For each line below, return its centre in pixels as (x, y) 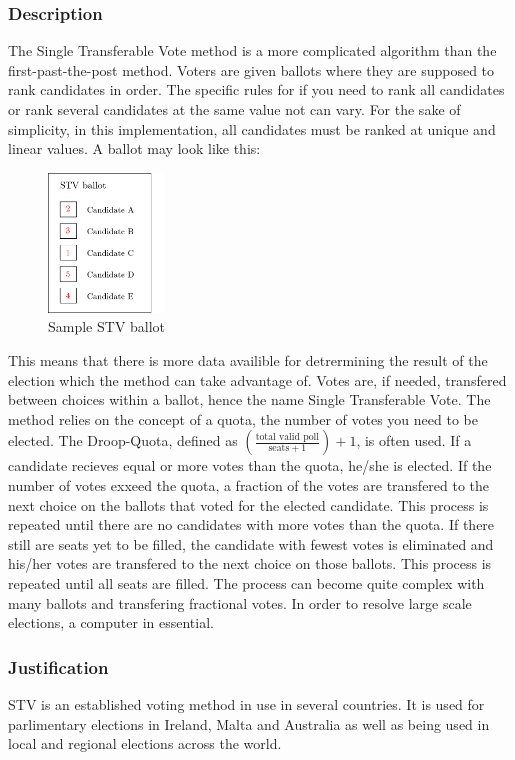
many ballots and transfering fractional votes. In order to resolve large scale (240, 602)
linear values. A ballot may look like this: (134, 148)
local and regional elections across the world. (145, 743)
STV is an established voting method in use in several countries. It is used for (246, 703)
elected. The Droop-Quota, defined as (123, 440)
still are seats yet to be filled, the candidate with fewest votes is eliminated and (251, 543)
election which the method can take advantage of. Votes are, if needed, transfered (257, 379)
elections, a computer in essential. (111, 622)
